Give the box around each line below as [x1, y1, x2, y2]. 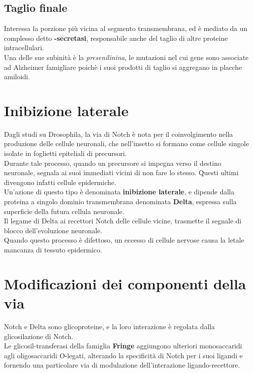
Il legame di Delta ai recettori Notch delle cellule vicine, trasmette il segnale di [4, 216, 242, 226]
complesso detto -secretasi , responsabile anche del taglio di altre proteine [4, 32, 228, 43]
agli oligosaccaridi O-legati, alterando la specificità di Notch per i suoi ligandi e [4, 350, 243, 360]
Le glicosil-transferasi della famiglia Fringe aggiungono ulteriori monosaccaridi [4, 341, 242, 351]
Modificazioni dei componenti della [4, 273, 246, 293]
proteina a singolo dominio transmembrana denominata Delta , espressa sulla [4, 196, 237, 207]
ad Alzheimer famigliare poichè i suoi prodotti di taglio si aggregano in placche [4, 62, 242, 72]
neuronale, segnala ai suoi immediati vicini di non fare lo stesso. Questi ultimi [4, 167, 239, 178]
